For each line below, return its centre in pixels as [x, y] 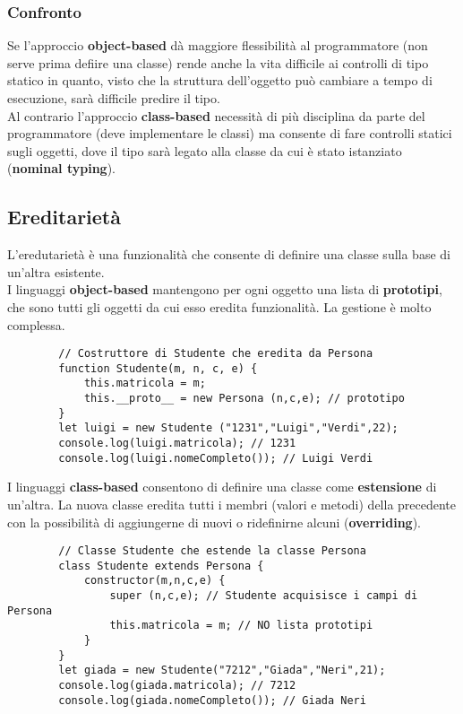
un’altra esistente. [56, 271]
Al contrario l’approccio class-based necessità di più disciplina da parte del [216, 115]
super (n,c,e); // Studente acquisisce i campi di [264, 596]
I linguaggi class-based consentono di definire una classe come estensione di [222, 487]
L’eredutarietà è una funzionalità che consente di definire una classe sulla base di [229, 254]
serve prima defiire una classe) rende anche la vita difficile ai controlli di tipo [218, 62]
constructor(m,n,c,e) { [154, 581]
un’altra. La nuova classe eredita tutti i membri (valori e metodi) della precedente [232, 504]
